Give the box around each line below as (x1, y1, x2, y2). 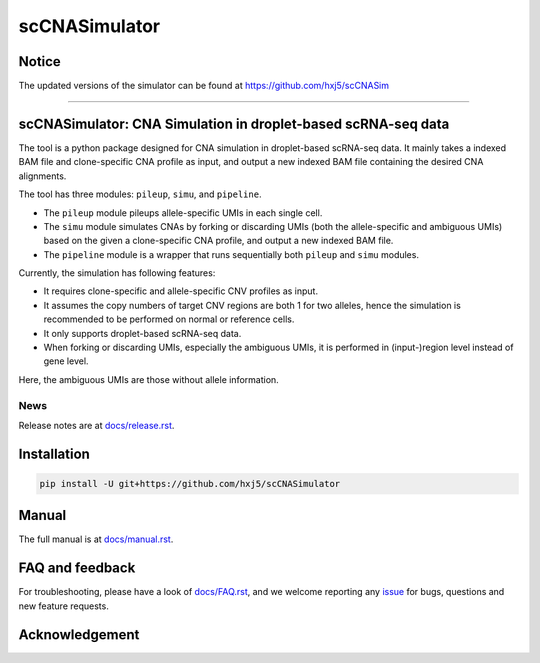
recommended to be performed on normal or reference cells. (43, 313, 295, 325)
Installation (18, 445, 90, 462)
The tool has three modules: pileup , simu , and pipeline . (18, 188, 262, 200)
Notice (18, 53, 62, 70)
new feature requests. (18, 600, 109, 612)
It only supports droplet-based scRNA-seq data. (43, 327, 242, 339)
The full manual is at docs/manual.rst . (18, 533, 174, 545)
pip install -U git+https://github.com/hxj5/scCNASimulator (39, 478, 341, 489)
